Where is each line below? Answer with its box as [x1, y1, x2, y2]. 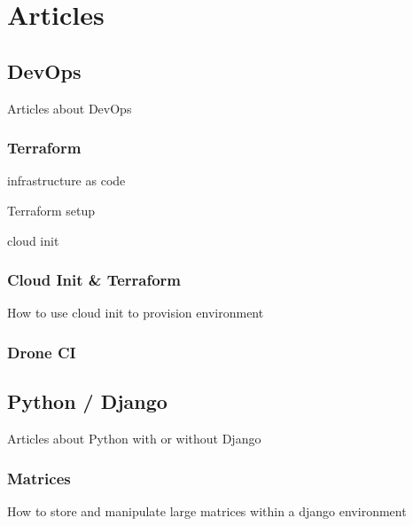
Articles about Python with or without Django [7, 429, 261, 448]
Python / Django [7, 388, 168, 415]
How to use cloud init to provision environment [7, 303, 264, 322]
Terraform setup [7, 200, 95, 219]
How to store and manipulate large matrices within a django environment [7, 501, 407, 520]
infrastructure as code [7, 171, 126, 190]
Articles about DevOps [7, 98, 132, 117]
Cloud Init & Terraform [7, 269, 182, 291]
